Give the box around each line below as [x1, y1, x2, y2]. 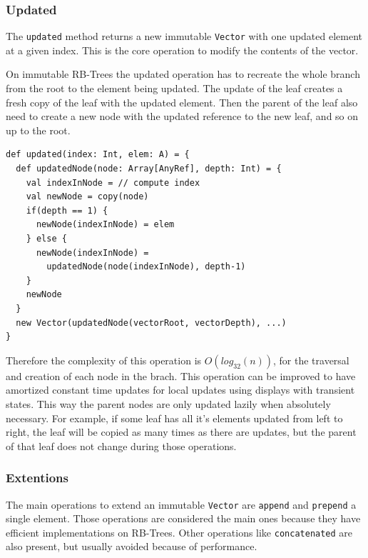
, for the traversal [273, 352, 349, 367]
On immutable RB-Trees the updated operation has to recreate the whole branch [6, 66, 360, 81]
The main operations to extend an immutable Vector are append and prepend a [6, 497, 357, 512]
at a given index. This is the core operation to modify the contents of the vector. [6, 42, 359, 57]
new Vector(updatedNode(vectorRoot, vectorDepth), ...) [16, 317, 287, 328]
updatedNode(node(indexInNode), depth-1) [46, 261, 246, 272]
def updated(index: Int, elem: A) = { [6, 149, 190, 160]
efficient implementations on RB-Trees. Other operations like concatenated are [6, 524, 353, 539]
